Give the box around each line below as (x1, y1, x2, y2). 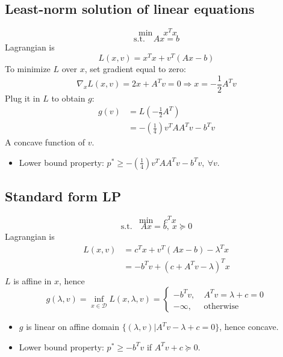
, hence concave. (219, 320, 279, 333)
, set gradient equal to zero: (84, 62, 186, 75)
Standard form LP (5, 187, 122, 206)
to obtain (51, 91, 86, 104)
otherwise (204, 302, 239, 311)
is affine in (13, 274, 52, 287)
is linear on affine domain (26, 320, 120, 333)
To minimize (5, 62, 51, 75)
